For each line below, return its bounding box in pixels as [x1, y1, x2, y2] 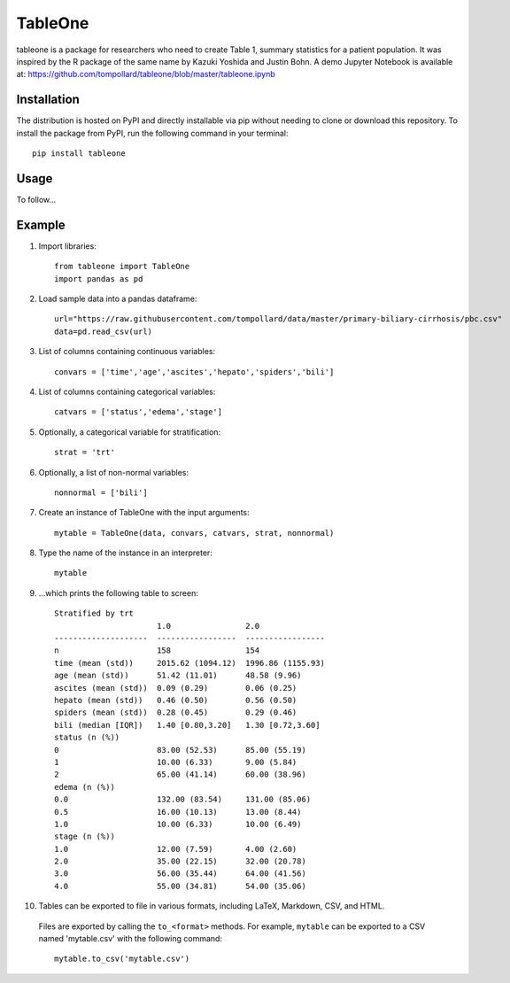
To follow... [16, 194, 57, 205]
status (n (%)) [54, 732, 120, 743]
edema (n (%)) [54, 782, 115, 792]
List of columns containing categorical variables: [38, 386, 216, 397]
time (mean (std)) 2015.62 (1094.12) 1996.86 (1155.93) [54, 658, 325, 668]
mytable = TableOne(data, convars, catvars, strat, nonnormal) [54, 528, 335, 538]
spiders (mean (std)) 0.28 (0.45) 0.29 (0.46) [54, 708, 297, 717]
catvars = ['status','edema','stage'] [54, 407, 223, 417]
